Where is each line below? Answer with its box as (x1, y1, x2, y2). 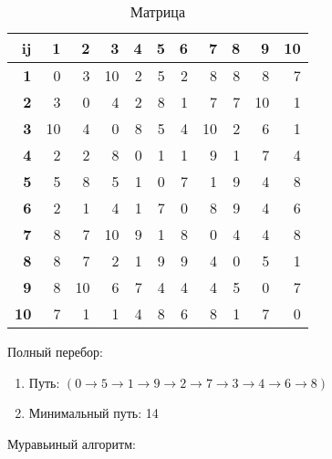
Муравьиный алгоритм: (7, 433, 136, 453)
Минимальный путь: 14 (28, 403, 159, 422)
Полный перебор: (7, 342, 103, 360)
